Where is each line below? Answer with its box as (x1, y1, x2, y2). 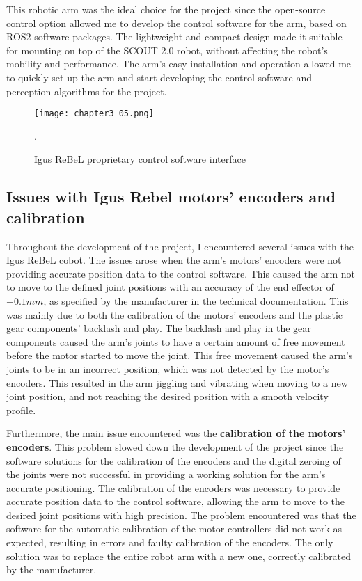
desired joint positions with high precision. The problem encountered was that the (6, 507, 356, 522)
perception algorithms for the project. (6, 83, 167, 98)
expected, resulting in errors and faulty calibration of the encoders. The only (6, 535, 333, 550)
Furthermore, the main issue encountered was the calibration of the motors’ (6, 426, 345, 440)
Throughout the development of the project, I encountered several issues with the (6, 239, 354, 253)
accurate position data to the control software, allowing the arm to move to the (6, 494, 345, 509)
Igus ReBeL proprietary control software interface (34, 152, 246, 166)
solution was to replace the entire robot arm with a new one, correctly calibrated (6, 548, 352, 563)
